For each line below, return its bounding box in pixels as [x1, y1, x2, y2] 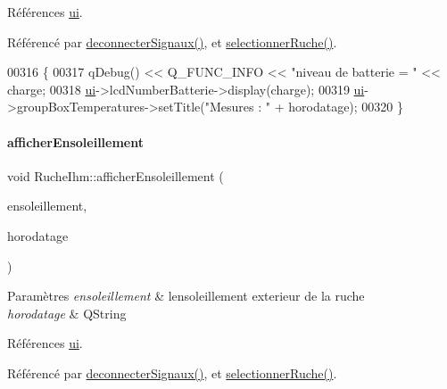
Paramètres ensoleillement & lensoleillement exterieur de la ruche [7, 286, 365, 305]
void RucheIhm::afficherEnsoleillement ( [7, 166, 224, 185]
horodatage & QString [7, 303, 127, 322]
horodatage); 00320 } [288, 97, 404, 116]
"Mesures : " [204, 97, 271, 116]
